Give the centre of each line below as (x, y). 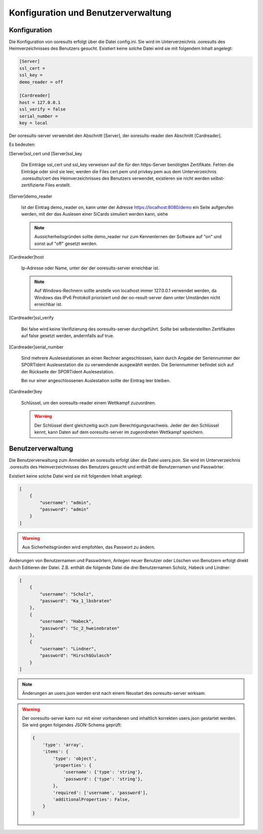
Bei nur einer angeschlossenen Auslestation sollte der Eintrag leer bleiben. (96, 381)
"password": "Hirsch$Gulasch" (76, 656)
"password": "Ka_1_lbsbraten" (76, 601)
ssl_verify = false (42, 109)
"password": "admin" (64, 509)
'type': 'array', (63, 745)
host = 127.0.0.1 (40, 102)
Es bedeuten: (22, 144)
